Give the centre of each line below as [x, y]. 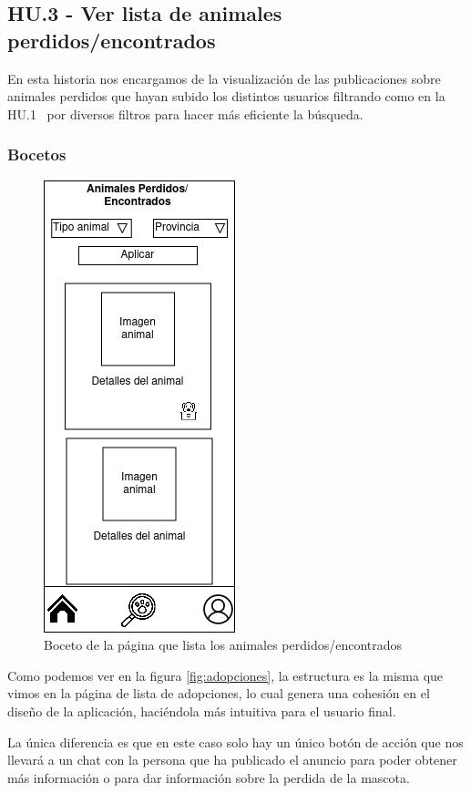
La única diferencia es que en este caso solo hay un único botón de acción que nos [235, 742]
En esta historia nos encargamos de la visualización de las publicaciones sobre [224, 78]
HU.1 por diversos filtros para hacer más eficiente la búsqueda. [185, 113]
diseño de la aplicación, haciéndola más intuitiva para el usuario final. [202, 711]
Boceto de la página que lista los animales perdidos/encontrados [223, 645]
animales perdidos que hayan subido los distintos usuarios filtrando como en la [226, 96]
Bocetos [37, 154]
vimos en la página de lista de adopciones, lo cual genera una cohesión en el [219, 693]
